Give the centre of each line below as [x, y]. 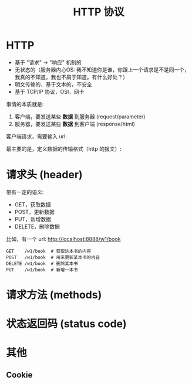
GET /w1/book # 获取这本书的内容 [49, 251]
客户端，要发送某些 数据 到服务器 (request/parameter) [80, 116]
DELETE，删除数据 [37, 226]
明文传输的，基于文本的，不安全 [53, 84]
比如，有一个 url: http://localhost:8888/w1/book [63, 239]
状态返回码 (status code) [67, 324]
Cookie [19, 375]
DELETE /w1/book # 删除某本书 [42, 264]
